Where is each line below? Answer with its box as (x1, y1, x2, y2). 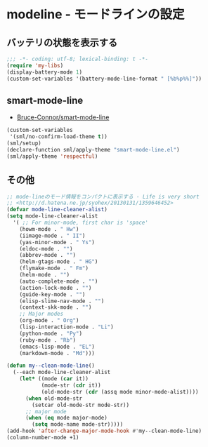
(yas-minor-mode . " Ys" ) (19, 239, 96, 246)
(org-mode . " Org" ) (19, 317, 79, 324)
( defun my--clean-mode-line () (6, 362, 96, 369)
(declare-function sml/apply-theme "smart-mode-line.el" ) (6, 146, 180, 153)
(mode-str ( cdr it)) (41, 382, 101, 389)
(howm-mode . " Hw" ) (19, 225, 79, 232)
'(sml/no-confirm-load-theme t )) (9, 133, 108, 140)
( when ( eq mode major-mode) (25, 415, 108, 422)
